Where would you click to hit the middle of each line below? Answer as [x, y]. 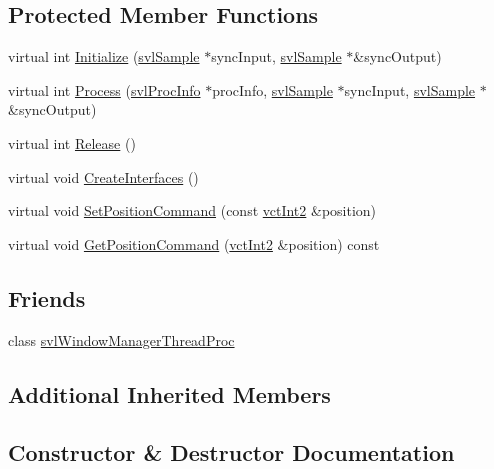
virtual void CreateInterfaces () [103, 176]
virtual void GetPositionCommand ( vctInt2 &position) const [194, 243]
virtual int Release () [72, 142]
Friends [47, 297]
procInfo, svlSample [272, 89]
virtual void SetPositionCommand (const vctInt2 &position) [192, 210]
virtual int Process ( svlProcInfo [104, 89]
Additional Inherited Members [169, 393]
